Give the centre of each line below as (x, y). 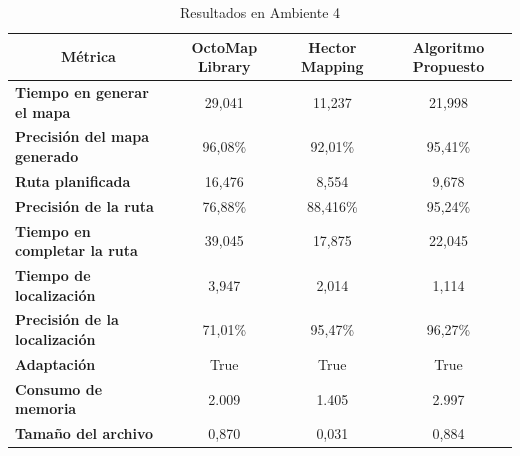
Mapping (332, 66)
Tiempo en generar (82, 92)
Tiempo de (53, 275)
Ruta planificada (73, 180)
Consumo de (59, 388)
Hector (332, 46)
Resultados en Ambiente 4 (260, 12)
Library (224, 66)
